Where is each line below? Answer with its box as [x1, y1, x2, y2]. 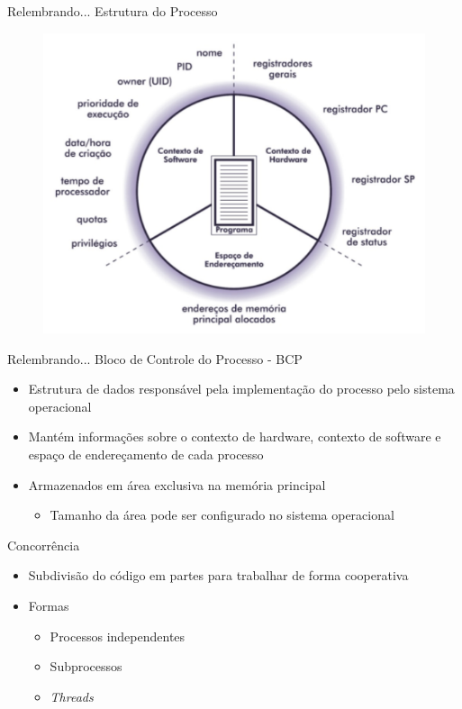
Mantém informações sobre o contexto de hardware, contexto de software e [28, 427, 441, 446]
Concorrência [7, 535, 80, 554]
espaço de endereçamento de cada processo [28, 445, 264, 464]
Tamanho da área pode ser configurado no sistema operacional [50, 505, 394, 524]
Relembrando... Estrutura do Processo [7, 2, 218, 20]
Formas [28, 596, 69, 615]
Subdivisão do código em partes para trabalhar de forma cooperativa [28, 566, 409, 585]
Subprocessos [50, 657, 122, 676]
